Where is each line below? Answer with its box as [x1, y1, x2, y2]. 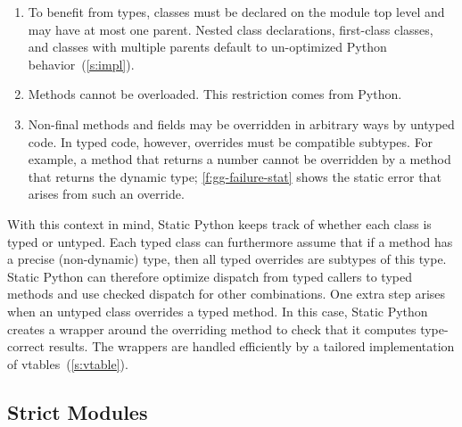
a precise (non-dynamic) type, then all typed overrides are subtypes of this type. [7, 250, 447, 268]
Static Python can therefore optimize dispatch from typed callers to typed [7, 267, 412, 285]
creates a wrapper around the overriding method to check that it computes [7, 319, 417, 338]
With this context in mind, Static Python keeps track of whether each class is [7, 214, 432, 233]
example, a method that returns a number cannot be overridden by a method [28, 150, 451, 168]
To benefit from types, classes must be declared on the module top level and [28, 3, 445, 21]
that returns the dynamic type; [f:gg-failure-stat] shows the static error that [28, 167, 441, 185]
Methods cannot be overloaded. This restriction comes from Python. [28, 85, 402, 103]
